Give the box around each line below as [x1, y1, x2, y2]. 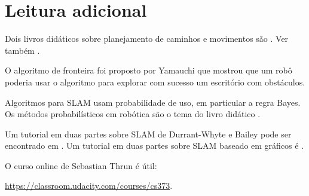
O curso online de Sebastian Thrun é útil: [5, 159, 157, 171]
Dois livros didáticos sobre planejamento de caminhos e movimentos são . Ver [5, 32, 289, 45]
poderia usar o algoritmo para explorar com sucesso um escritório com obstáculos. [5, 75, 305, 88]
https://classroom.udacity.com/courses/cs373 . [5, 179, 173, 192]
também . [5, 44, 40, 56]
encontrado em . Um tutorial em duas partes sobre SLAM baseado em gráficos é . [5, 139, 304, 152]
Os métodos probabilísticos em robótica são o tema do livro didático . [5, 108, 261, 120]
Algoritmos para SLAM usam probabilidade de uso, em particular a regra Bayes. [5, 96, 301, 108]
